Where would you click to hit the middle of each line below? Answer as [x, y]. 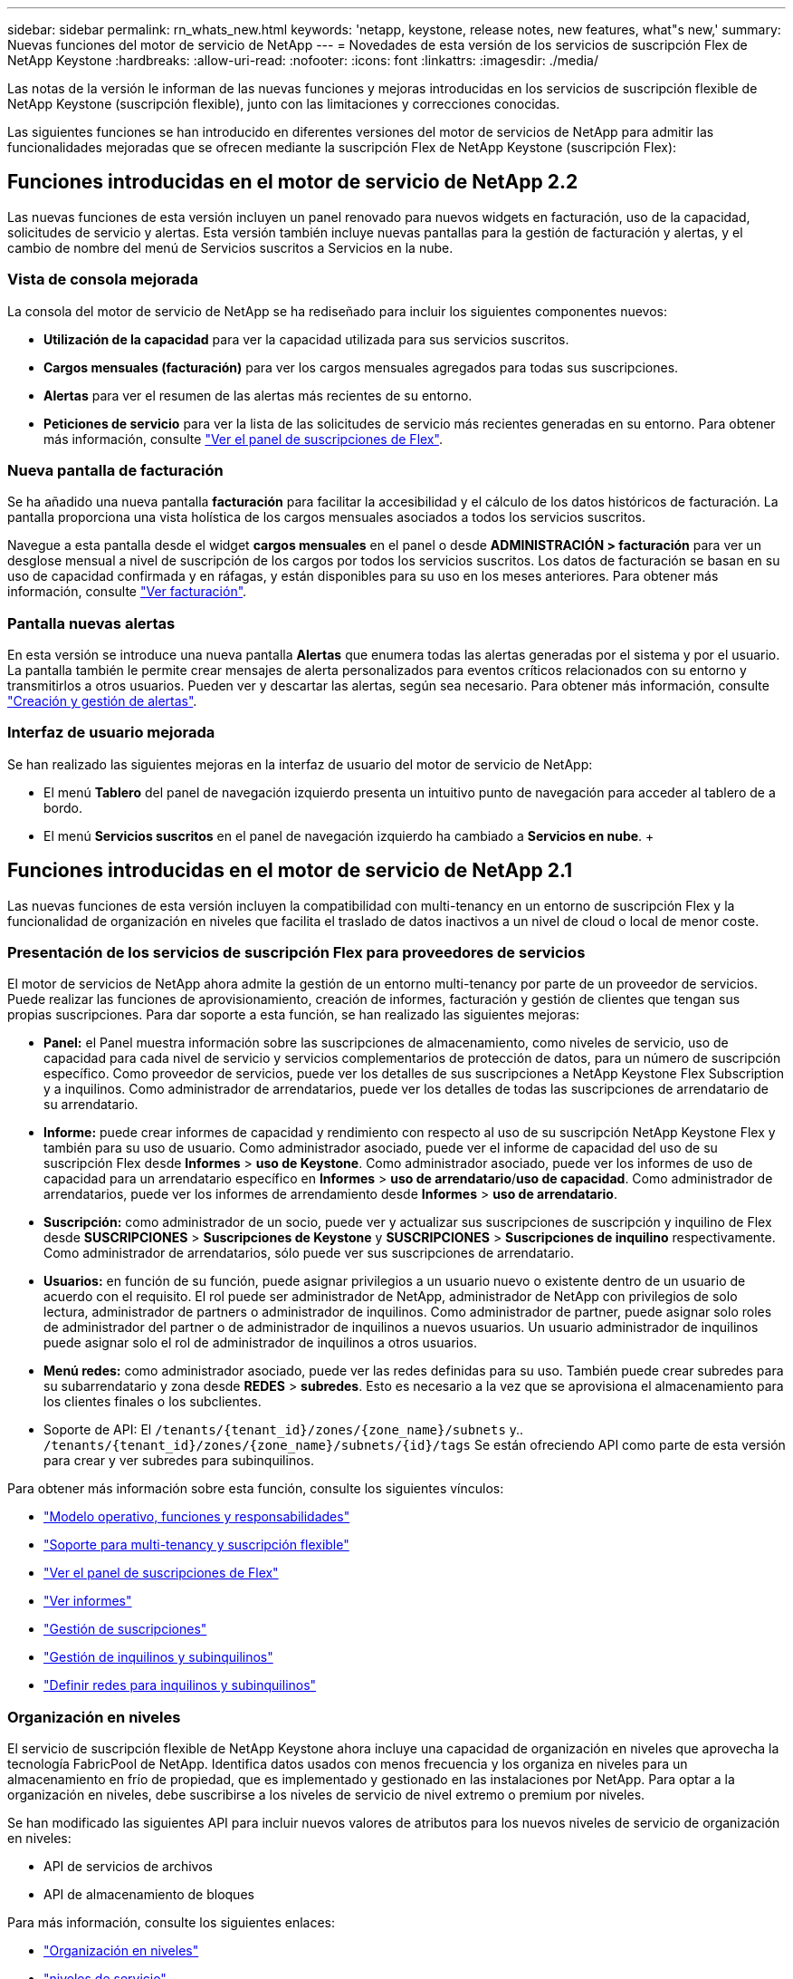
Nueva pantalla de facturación [115, 470]
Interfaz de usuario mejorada [111, 733]
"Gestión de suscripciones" [125, 1629]
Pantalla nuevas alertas [91, 623]
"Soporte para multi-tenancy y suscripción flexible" [196, 1545]
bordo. [63, 807]
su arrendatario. [91, 1105]
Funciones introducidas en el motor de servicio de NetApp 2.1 [290, 871]
